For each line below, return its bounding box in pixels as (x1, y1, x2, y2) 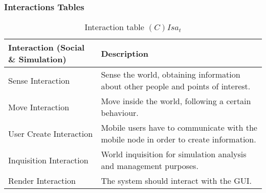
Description (101, 47, 148, 59)
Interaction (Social (8, 41, 85, 54)
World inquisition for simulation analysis (101, 148, 247, 160)
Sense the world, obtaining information (101, 68, 240, 81)
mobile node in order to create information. (101, 133, 256, 146)
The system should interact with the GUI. (101, 175, 252, 187)
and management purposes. (101, 160, 198, 172)
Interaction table (84, 21, 144, 33)
